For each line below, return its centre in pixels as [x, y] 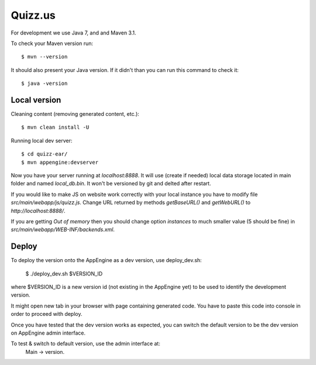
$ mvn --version [44, 57]
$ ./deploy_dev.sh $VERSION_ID [64, 273]
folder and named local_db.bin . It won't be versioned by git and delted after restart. [111, 184]
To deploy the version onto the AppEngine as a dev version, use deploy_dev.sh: [106, 260]
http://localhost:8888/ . [38, 211]
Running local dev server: [42, 140]
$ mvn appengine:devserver [60, 162]
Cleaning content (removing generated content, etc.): [75, 114]
